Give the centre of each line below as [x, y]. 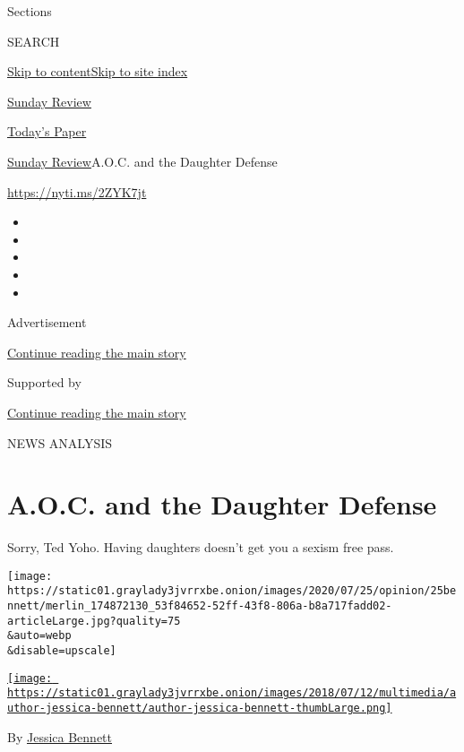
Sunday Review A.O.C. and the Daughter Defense [142, 161]
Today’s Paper [47, 131]
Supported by [44, 382]
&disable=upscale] [62, 651]
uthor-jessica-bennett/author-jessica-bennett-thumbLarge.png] [200, 709]
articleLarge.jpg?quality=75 [94, 621]
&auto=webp [39, 636]
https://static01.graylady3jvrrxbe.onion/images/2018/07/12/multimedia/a [232, 693]
